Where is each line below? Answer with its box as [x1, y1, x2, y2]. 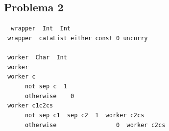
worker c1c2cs [7, 102, 53, 109]
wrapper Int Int [11, 25, 71, 32]
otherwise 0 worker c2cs [24, 121, 166, 129]
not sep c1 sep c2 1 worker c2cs [24, 112, 145, 119]
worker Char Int [7, 54, 67, 61]
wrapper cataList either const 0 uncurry [7, 34, 148, 42]
